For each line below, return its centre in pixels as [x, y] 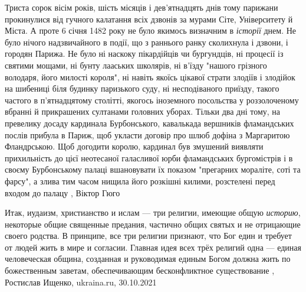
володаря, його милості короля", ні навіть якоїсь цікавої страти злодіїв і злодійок [150, 77]
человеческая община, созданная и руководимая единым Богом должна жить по [148, 259]
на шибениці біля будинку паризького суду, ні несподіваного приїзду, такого [142, 88]
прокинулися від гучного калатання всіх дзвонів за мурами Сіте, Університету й [149, 19]
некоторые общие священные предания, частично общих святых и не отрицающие [153, 224]
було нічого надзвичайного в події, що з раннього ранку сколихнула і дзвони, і [147, 42]
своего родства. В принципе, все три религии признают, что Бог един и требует [148, 236]
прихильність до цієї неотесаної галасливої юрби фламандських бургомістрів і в [149, 158]
